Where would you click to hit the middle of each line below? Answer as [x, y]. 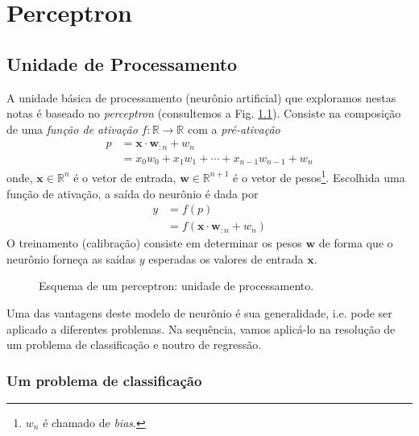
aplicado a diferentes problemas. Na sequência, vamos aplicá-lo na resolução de [201, 328]
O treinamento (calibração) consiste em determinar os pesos [154, 243]
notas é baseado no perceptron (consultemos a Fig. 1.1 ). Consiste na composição [204, 113]
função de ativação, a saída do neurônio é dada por [133, 193]
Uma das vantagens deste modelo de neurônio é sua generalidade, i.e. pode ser [199, 313]
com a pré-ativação [234, 129]
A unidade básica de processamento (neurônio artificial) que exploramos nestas [201, 97]
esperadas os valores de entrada [226, 258]
